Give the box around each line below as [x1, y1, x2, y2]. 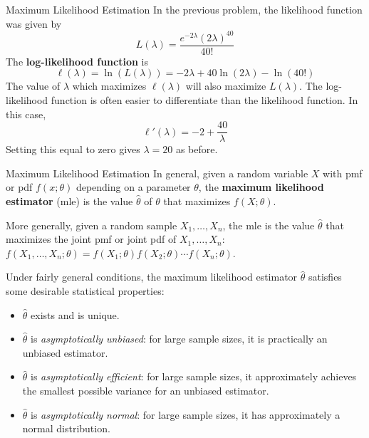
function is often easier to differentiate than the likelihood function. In [51, 92, 358, 107]
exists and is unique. [31, 307, 120, 322]
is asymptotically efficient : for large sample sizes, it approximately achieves [31, 369, 357, 384]
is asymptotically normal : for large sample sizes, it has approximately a [31, 407, 341, 422]
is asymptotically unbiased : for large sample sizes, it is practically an [31, 331, 328, 346]
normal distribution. [22, 421, 110, 436]
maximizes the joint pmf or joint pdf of [6, 231, 177, 246]
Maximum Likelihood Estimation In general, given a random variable [6, 165, 308, 180]
